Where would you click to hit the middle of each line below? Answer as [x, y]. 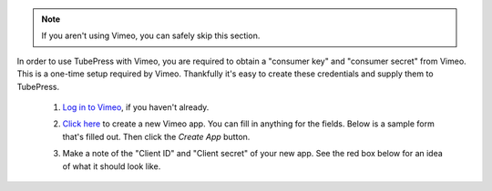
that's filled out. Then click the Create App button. [156, 136]
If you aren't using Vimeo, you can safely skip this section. [151, 35]
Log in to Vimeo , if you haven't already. [136, 107]
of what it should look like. [112, 166]
